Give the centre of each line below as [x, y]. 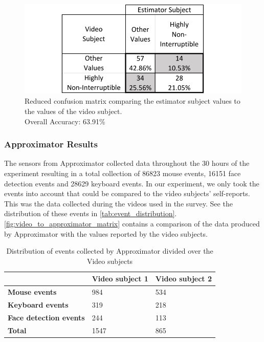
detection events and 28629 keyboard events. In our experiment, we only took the [132, 183]
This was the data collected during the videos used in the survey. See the [118, 203]
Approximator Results [51, 144]
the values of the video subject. [73, 111]
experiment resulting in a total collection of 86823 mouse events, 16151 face [123, 173]
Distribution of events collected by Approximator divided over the [110, 251]
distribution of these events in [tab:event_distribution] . [91, 213]
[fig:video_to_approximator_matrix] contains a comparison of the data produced [132, 224]
